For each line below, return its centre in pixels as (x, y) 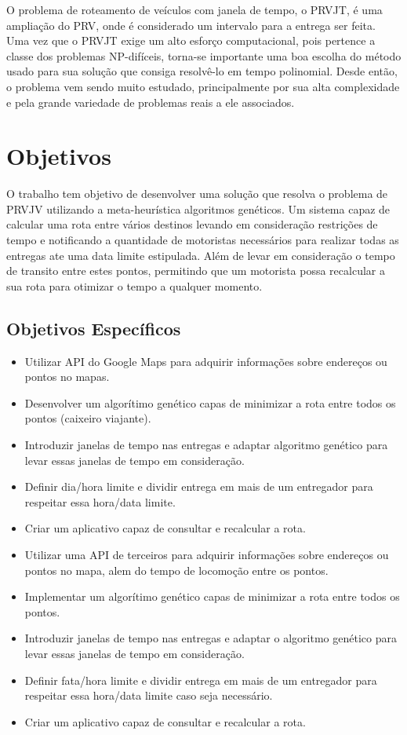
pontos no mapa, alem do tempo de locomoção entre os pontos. (176, 570)
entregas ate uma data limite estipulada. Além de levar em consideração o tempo (201, 255)
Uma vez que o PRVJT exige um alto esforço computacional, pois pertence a (191, 40)
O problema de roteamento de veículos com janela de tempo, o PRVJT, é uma (194, 9)
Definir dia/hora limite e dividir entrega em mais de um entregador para (199, 486)
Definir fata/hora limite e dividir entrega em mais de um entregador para (201, 680)
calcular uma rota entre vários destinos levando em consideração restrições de (192, 224)
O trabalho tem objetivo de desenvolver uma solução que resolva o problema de (197, 194)
